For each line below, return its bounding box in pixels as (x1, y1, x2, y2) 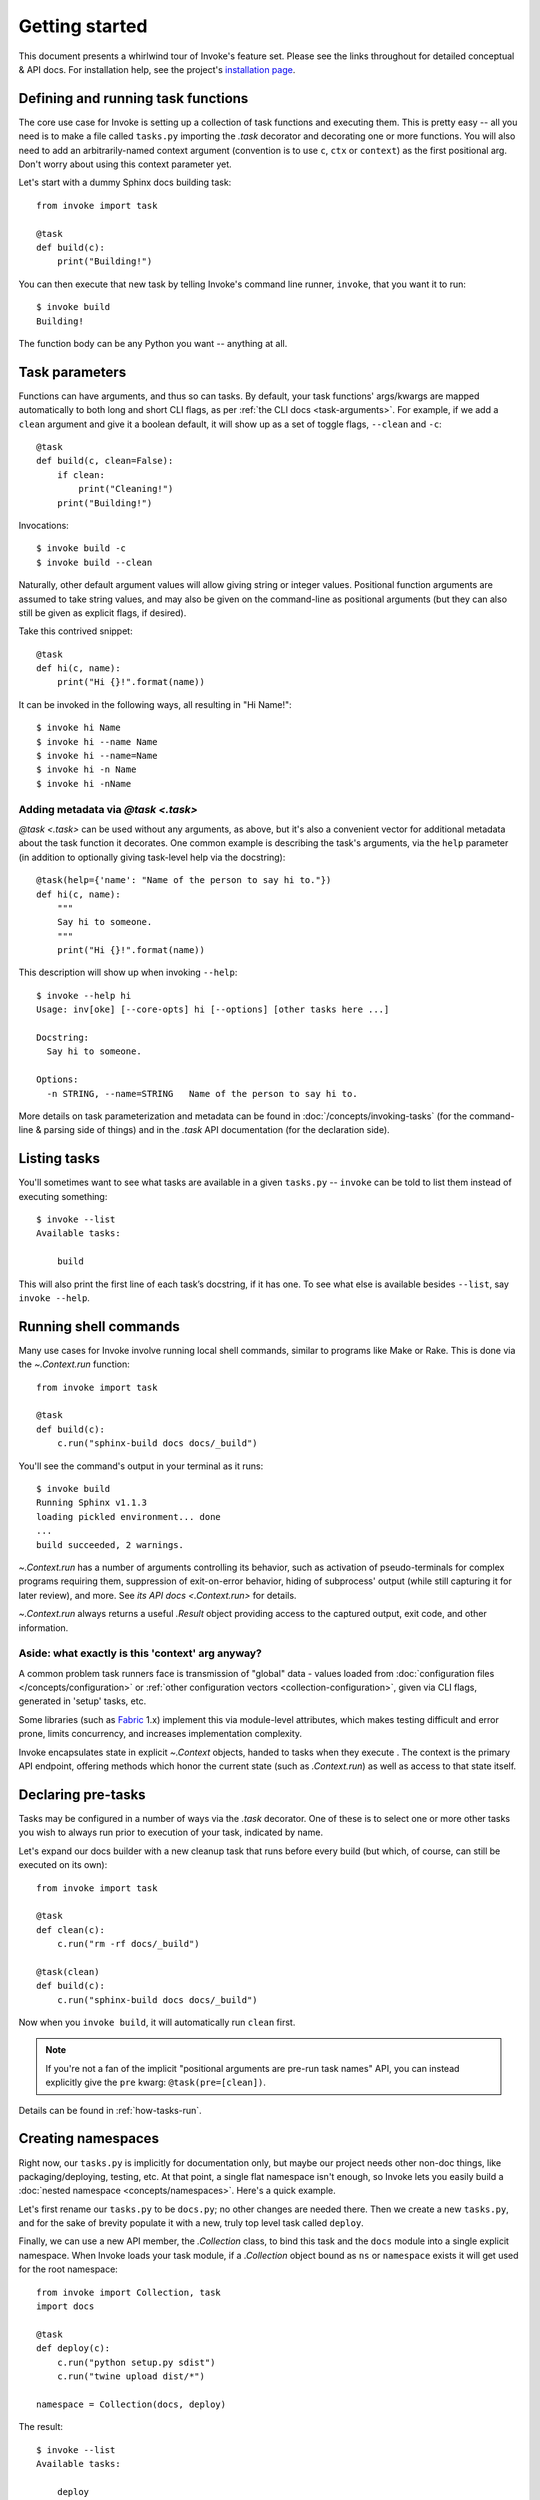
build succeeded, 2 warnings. (36, 1539, 185, 1550)
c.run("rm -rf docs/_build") (56, 1938, 200, 1950)
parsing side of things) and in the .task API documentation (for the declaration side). (43, 1124, 390, 1136)
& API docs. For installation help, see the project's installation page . (18, 63, 296, 75)
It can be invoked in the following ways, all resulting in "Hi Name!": (18, 698, 292, 710)
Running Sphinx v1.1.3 (36, 1497, 148, 1509)
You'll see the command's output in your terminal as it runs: (18, 1460, 264, 1472)
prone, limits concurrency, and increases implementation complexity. (18, 1728, 303, 1740)
